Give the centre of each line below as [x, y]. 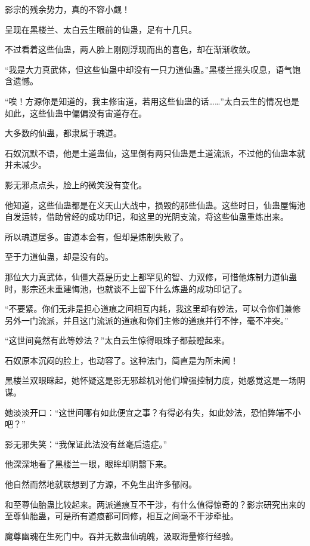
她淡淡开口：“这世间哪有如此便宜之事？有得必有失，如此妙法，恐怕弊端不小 [153, 412]
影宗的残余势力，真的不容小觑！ [67, 9]
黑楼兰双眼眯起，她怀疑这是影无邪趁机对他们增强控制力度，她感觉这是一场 [151, 380]
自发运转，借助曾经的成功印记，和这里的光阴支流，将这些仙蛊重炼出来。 [147, 217]
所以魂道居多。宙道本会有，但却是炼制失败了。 [97, 236]
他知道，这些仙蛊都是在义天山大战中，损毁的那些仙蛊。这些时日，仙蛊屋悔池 [155, 205]
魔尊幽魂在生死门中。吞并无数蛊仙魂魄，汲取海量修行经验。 [122, 536]
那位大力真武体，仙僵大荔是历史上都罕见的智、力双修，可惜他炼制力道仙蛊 [151, 276]
